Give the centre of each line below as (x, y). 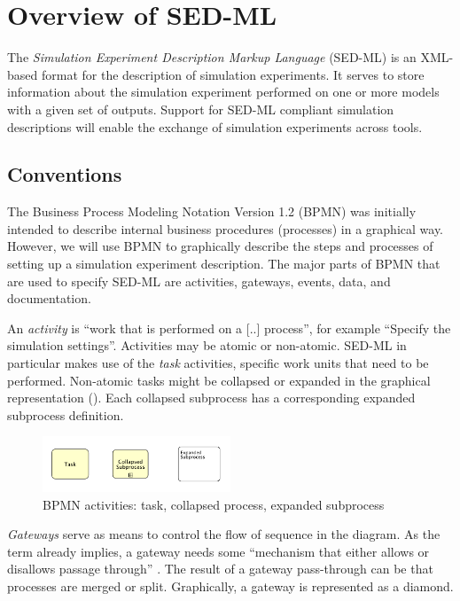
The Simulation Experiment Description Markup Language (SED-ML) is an (212, 57)
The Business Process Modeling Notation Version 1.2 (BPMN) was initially (212, 211)
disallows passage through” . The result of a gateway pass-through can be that (220, 569)
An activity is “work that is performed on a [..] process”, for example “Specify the (229, 328)
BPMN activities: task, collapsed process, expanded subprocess (214, 504)
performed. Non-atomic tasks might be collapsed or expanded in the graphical (219, 380)
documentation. (49, 298)
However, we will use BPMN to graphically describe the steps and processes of (220, 246)
